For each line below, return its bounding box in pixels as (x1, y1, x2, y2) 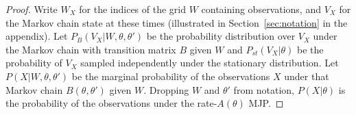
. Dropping (143, 82, 189, 97)
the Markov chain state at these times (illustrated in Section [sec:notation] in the (5, 15, 348, 29)
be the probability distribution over (146, 29, 296, 43)
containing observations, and (201, 2, 321, 16)
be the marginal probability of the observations (71, 68, 270, 83)
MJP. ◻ (248, 96, 284, 110)
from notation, (233, 82, 294, 97)
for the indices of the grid (79, 2, 187, 16)
